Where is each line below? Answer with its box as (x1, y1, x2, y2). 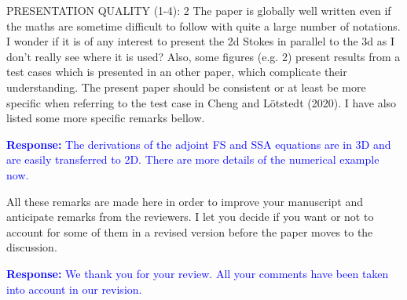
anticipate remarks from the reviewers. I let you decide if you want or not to (6, 208, 374, 225)
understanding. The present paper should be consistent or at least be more (6, 78, 366, 95)
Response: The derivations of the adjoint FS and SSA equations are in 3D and (6, 136, 391, 152)
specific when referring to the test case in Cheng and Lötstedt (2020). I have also (6, 94, 397, 110)
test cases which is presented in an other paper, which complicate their (6, 63, 347, 80)
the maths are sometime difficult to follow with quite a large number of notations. (6, 17, 401, 34)
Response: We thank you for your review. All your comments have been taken (6, 265, 389, 281)
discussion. (6, 239, 57, 255)
